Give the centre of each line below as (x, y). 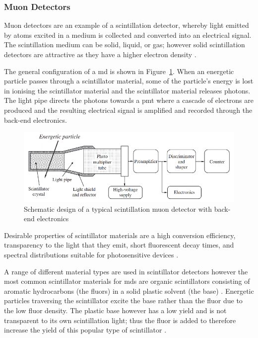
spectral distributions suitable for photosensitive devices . (91, 255)
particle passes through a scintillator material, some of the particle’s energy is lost (129, 81)
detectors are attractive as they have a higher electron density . (100, 54)
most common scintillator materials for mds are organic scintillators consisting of (127, 281)
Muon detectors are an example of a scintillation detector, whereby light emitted (127, 25)
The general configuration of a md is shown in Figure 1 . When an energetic (119, 71)
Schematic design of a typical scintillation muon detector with (118, 209)
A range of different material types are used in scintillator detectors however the (126, 271)
